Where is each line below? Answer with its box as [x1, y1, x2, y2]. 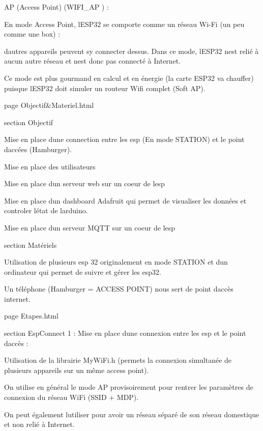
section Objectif [4, 117, 53, 127]
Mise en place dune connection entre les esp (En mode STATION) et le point [4, 134, 245, 145]
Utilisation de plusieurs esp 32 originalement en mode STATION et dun [4, 256, 228, 267]
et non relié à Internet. [4, 419, 75, 429]
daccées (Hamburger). [4, 143, 72, 154]
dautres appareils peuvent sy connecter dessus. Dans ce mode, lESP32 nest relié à [4, 45, 259, 56]
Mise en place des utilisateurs [4, 161, 96, 171]
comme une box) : [4, 28, 61, 39]
